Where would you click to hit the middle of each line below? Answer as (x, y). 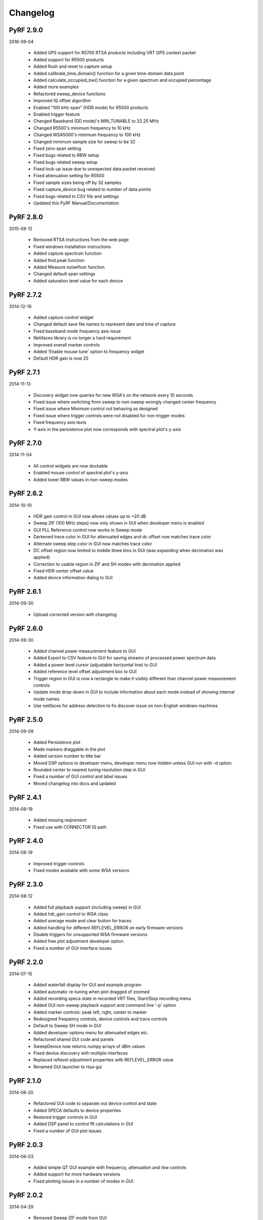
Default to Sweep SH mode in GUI (67, 1026)
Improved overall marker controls (66, 345)
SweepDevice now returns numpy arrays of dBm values (89, 1046)
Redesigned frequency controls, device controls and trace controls (100, 1019)
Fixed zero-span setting (57, 148)
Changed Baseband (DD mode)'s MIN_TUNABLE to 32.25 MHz (96, 121)
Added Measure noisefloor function (69, 267)
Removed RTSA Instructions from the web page (81, 240)
